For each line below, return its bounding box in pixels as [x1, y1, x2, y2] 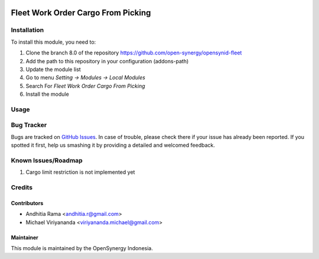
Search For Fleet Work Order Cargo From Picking [25, 82, 145, 89]
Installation [11, 26, 44, 34]
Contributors [11, 199, 44, 206]
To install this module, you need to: [11, 38, 96, 46]
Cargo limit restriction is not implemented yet [25, 169, 135, 176]
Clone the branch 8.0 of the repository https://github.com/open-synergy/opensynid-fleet [25, 49, 242, 56]
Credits [11, 183, 32, 192]
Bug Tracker [11, 121, 47, 129]
